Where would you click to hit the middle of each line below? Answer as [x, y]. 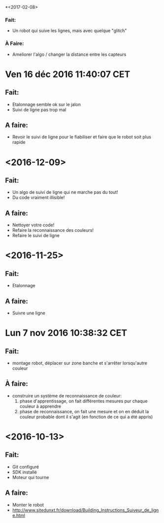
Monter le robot [28, 505]
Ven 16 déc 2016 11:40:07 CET [68, 74]
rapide [19, 142]
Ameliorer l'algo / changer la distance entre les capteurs [69, 54]
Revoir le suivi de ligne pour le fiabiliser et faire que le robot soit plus [82, 137]
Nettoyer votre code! [33, 225]
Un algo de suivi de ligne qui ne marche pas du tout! [65, 192]
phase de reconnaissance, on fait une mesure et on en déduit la [84, 411]
